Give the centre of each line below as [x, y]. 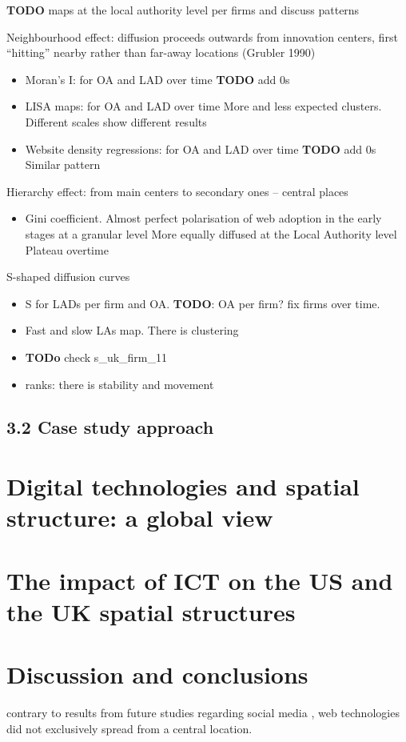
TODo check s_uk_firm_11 [96, 357]
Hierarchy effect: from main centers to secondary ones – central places [177, 191]
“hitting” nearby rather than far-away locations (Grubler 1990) [161, 52]
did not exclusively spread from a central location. [129, 728]
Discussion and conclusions [157, 674]
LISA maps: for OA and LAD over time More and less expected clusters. [203, 106]
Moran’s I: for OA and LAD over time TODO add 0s [157, 79]
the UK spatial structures [151, 611]
